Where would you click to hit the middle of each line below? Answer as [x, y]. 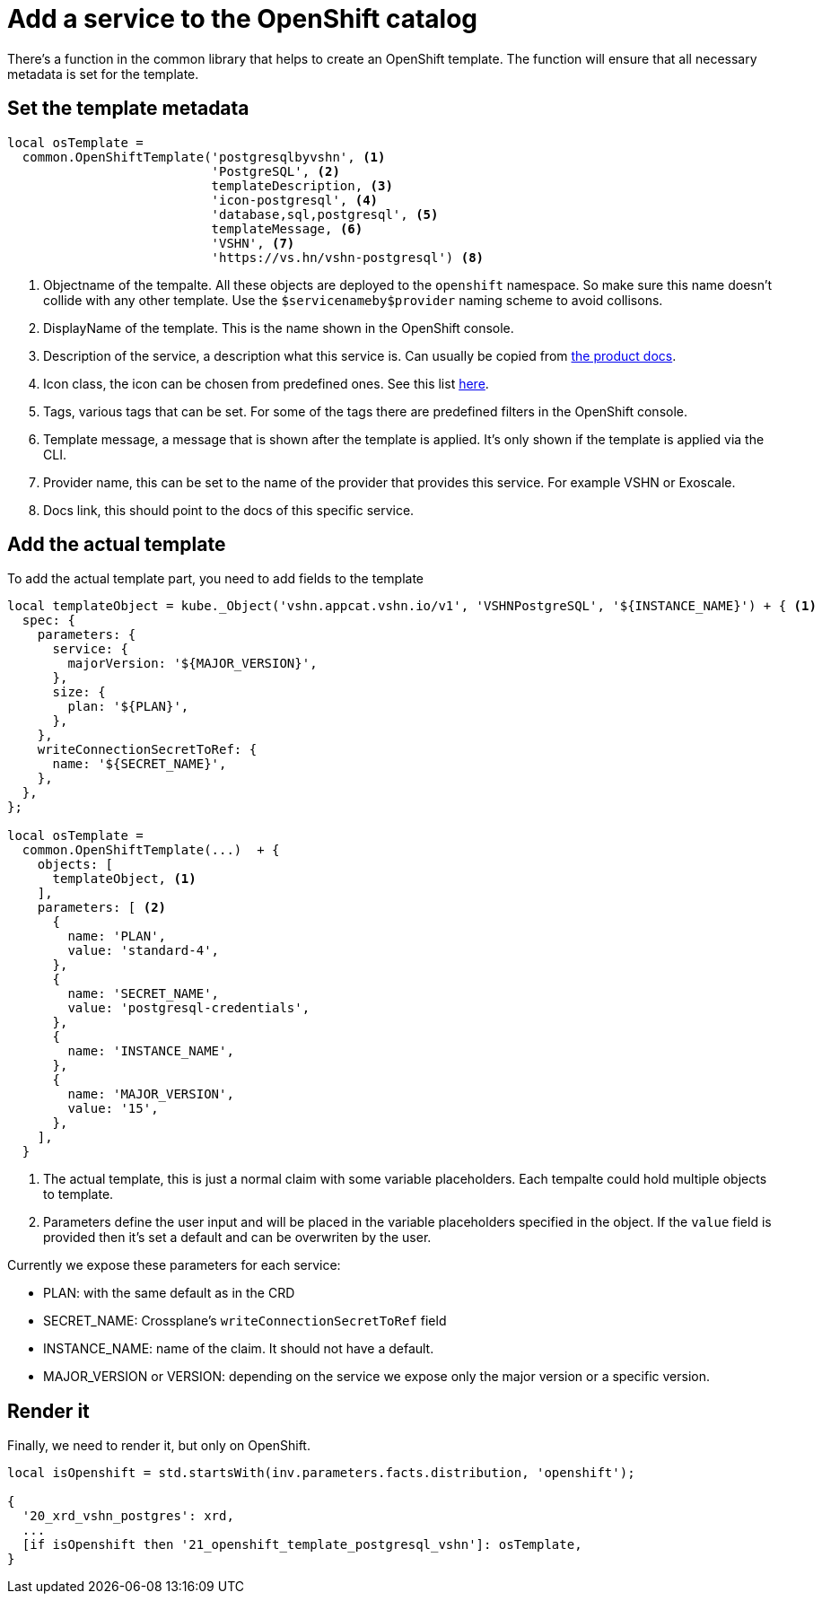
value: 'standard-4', [144, 951]
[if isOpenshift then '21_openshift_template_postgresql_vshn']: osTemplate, [302, 1545]
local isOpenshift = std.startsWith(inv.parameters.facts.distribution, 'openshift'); [321, 1473]
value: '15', [113, 1109]
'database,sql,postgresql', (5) [325, 214]
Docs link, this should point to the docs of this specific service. [229, 510]
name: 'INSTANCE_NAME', [151, 1051]
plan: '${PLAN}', [128, 707]
